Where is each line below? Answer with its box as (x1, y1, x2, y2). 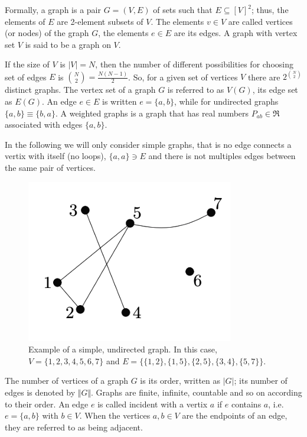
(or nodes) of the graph (5, 27, 89, 39)
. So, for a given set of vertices (128, 70, 238, 83)
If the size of (5, 58, 50, 70)
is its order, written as (140, 374, 221, 387)
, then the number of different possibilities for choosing (95, 58, 293, 70)
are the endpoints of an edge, (182, 409, 288, 422)
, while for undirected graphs (174, 95, 279, 108)
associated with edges (5, 118, 83, 131)
